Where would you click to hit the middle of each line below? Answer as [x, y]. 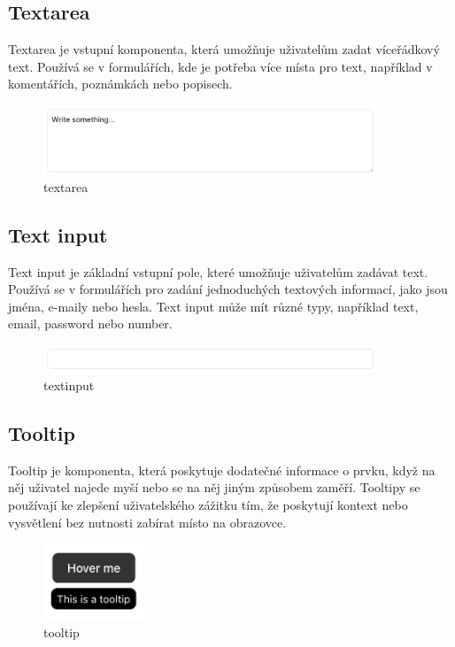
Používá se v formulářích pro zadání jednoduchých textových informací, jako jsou [228, 289]
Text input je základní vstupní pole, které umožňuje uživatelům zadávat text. [218, 271]
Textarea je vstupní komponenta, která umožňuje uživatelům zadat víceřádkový [224, 49]
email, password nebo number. [90, 323]
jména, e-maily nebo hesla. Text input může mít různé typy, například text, [213, 306]
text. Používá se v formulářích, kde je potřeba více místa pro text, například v [220, 66]
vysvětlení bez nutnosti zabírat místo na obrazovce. [147, 522]
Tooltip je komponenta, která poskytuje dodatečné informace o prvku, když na [222, 470]
